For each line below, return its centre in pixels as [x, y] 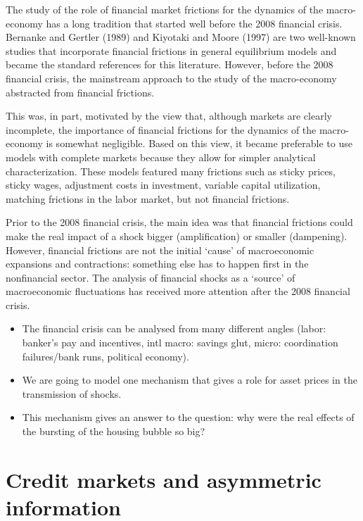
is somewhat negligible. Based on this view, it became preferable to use [199, 143]
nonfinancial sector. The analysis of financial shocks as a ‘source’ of [151, 277]
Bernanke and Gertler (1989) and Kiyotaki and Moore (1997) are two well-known [181, 37]
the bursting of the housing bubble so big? [114, 431]
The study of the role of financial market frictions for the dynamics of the [165, 9]
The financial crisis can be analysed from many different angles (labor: [174, 328]
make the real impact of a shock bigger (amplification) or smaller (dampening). [177, 236]
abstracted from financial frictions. [80, 92]
